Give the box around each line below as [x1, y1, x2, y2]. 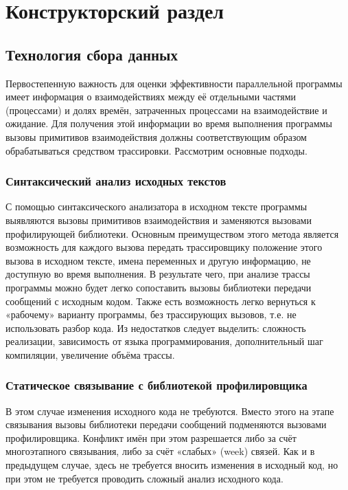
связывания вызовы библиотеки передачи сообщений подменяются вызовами [5, 417, 327, 432]
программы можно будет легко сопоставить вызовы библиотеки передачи [5, 280, 312, 294]
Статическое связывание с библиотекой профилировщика [5, 377, 308, 394]
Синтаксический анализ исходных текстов [5, 172, 227, 190]
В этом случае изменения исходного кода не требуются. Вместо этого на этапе [5, 403, 334, 418]
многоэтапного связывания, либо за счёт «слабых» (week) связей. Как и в [5, 444, 315, 458]
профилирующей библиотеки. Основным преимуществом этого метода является [5, 226, 339, 241]
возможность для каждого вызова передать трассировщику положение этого [5, 240, 323, 254]
